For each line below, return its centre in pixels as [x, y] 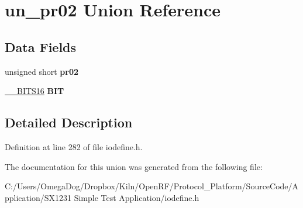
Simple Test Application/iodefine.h [137, 197]
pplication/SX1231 [38, 197]
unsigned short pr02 [42, 71]
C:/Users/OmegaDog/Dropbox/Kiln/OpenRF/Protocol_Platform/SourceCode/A [152, 186]
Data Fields [41, 46]
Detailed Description [69, 122]
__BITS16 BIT [35, 91]
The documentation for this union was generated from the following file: [134, 166]
